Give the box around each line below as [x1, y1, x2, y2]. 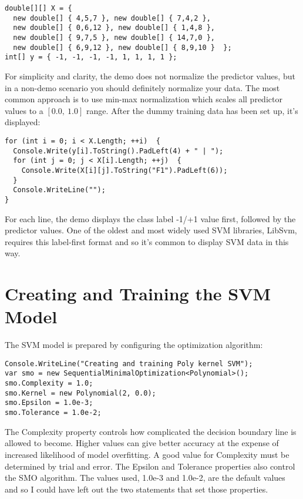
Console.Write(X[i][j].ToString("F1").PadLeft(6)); [21, 166, 228, 175]
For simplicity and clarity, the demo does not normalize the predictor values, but [5, 69, 295, 82]
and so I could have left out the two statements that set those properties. [5, 483, 268, 495]
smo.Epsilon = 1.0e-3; [5, 398, 93, 407]
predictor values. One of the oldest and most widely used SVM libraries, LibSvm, [5, 224, 297, 236]
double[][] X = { [5, 4, 72, 12]
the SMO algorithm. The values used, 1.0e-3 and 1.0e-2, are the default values [5, 471, 285, 484]
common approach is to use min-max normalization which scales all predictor [5, 93, 282, 105]
